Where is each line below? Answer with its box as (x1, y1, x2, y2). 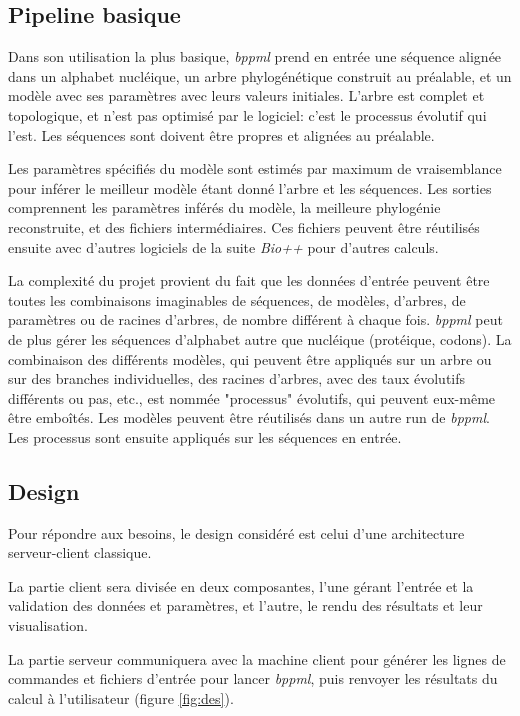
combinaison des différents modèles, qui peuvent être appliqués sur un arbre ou (8, 348, 492, 369)
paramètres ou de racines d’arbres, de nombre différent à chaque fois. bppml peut (8, 309, 503, 330)
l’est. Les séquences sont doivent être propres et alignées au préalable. (8, 124, 435, 145)
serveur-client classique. (8, 542, 152, 563)
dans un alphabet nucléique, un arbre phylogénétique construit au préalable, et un (8, 65, 512, 86)
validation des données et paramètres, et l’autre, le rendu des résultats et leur (8, 595, 483, 616)
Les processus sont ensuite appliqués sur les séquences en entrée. (8, 426, 402, 447)
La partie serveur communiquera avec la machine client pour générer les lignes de (8, 648, 506, 669)
